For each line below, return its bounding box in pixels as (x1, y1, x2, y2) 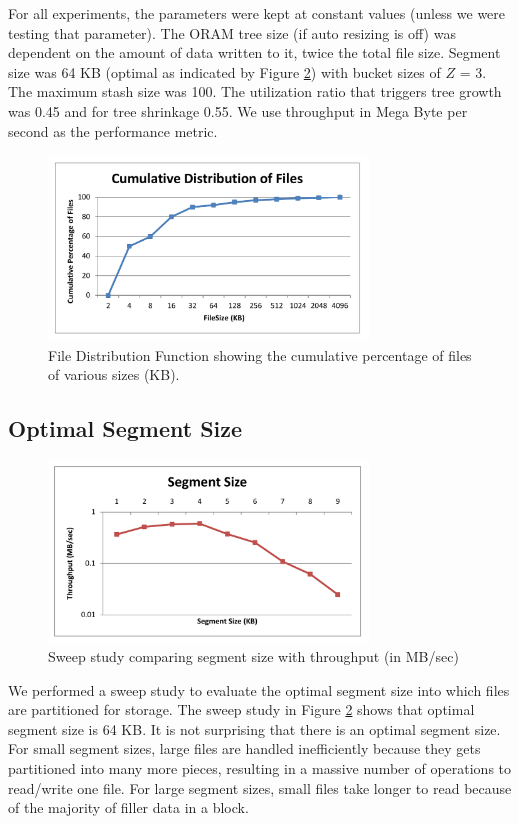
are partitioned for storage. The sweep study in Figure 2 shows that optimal (8, 699, 475, 720)
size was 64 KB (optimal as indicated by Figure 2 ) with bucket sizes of (8, 61, 441, 82)
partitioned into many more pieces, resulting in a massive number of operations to (8, 758, 512, 779)
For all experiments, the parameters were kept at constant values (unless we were (8, 3, 506, 23)
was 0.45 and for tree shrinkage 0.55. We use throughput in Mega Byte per (8, 100, 468, 121)
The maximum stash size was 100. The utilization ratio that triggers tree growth (8, 81, 502, 102)
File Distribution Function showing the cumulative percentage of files (48, 344, 472, 365)
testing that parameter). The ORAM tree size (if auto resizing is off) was (8, 22, 456, 43)
